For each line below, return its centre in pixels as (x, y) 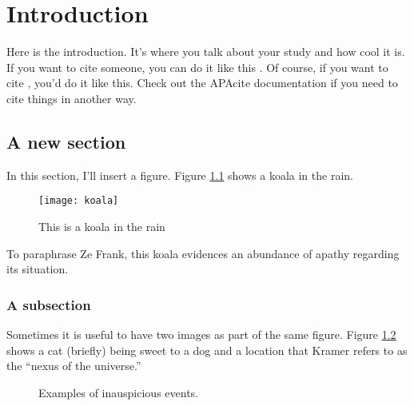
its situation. (38, 269)
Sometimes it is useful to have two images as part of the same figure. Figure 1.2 (201, 334)
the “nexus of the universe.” (74, 366)
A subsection (49, 304)
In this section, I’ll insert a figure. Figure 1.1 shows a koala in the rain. (180, 175)
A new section (66, 141)
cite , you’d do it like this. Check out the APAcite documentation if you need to (202, 83)
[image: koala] (79, 201)
